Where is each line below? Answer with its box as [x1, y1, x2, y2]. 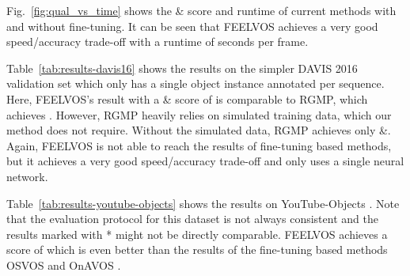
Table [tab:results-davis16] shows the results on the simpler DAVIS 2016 [6, 59, 358, 76]
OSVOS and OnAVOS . [6, 256, 121, 273]
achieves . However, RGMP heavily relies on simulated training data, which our [6, 106, 392, 123]
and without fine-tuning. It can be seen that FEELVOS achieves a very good [6, 17, 378, 34]
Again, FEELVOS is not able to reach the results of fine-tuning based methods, [6, 137, 392, 153]
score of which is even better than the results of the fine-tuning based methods [6, 241, 388, 258]
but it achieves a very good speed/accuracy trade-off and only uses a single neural [6, 153, 404, 169]
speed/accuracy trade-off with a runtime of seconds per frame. [6, 33, 309, 50]
